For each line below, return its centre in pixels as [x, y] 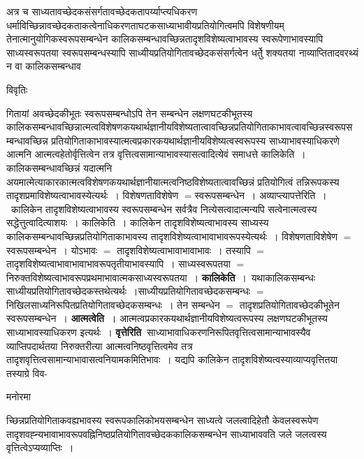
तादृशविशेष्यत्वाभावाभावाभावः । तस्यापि [184, 250]
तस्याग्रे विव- [27, 373]
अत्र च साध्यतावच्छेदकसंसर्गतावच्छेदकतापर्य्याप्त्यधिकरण [102, 11]
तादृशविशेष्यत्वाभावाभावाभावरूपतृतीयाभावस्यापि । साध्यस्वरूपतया [119, 264]
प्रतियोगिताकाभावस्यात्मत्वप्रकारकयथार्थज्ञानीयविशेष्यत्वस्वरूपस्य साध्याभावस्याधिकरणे [195, 140]
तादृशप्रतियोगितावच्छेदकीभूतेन [289, 304]
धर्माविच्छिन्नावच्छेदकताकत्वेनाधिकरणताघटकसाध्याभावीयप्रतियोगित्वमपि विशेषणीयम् [145, 25]
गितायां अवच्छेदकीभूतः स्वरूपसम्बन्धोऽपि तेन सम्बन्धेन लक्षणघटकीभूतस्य [130, 113]
